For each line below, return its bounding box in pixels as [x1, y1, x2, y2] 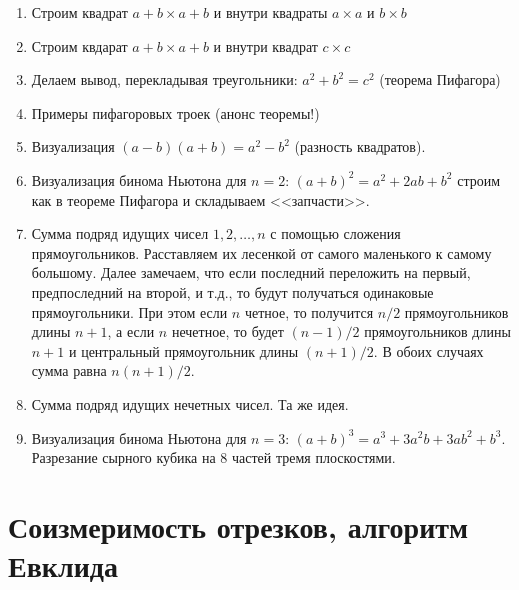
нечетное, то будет [171, 321, 284, 342]
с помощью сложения [270, 223, 401, 244]
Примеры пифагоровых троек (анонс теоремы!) [31, 102, 320, 123]
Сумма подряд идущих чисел [31, 223, 209, 244]
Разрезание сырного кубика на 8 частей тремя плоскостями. [31, 447, 396, 468]
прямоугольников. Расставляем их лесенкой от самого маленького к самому [31, 242, 492, 263]
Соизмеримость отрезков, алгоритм [8, 505, 469, 546]
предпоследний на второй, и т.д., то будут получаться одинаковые [31, 281, 434, 302]
